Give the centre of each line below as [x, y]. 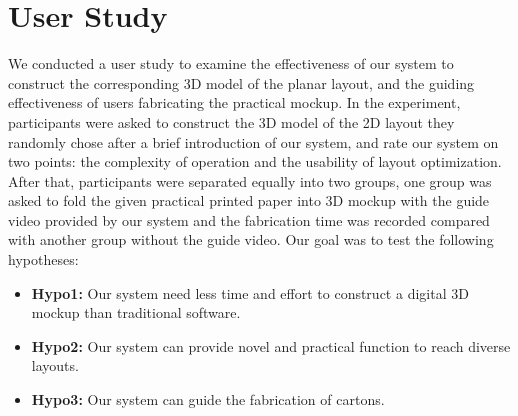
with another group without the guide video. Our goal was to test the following [251, 239]
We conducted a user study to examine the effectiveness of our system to [231, 63]
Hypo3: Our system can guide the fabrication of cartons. [208, 399]
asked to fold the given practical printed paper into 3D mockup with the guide [249, 200]
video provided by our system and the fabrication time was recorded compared [249, 219]
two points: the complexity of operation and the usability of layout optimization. [255, 161]
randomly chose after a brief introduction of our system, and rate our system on [253, 141]
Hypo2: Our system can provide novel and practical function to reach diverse [271, 345]
